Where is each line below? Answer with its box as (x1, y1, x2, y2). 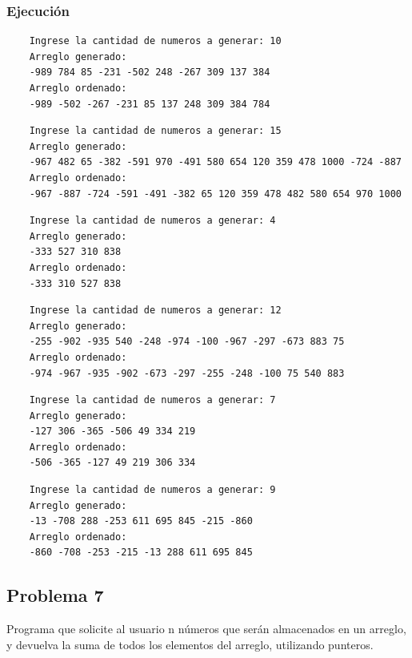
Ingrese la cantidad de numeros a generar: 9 (29, 484, 276, 496)
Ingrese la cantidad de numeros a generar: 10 (29, 35, 282, 47)
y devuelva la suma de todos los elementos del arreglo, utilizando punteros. (6, 636, 374, 652)
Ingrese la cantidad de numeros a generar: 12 (29, 305, 282, 317)
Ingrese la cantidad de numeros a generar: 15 (29, 125, 282, 137)
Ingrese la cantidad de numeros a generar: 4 (29, 215, 276, 227)
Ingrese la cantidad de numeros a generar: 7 (29, 394, 276, 406)
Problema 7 (6, 583, 104, 608)
